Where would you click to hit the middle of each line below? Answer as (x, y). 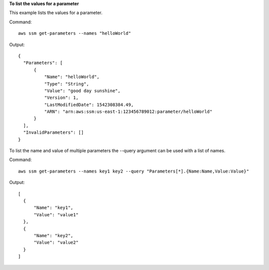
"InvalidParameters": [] (54, 133)
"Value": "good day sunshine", (82, 90)
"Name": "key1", (54, 208)
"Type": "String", (67, 84)
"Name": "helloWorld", (72, 77)
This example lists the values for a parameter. (56, 13)
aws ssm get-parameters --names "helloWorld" (75, 33)
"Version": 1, (61, 98)
